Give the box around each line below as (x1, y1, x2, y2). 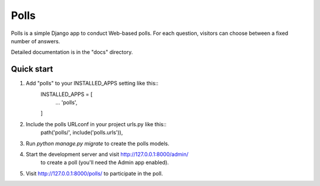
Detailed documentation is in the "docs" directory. (11, 49, 133, 56)
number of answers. (11, 37, 60, 44)
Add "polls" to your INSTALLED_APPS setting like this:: (25, 80, 159, 87)
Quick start (11, 64, 53, 74)
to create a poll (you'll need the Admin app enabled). (40, 159, 169, 166)
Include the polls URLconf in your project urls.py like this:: (25, 120, 167, 127)
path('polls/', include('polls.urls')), (40, 129, 123, 136)
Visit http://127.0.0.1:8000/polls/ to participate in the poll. (25, 169, 163, 177)
